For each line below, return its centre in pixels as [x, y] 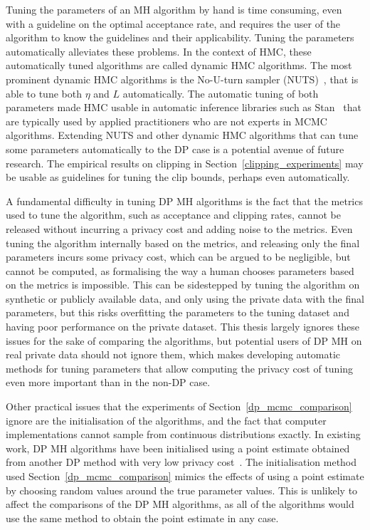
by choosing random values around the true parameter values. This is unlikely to [182, 490]
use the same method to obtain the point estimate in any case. [142, 518]
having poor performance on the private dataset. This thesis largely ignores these [183, 327]
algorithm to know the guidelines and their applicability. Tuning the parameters [180, 37]
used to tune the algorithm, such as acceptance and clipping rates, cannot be [173, 215]
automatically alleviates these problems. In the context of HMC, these [159, 51]
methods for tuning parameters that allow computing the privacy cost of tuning [180, 368]
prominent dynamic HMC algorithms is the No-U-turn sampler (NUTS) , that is [182, 79]
